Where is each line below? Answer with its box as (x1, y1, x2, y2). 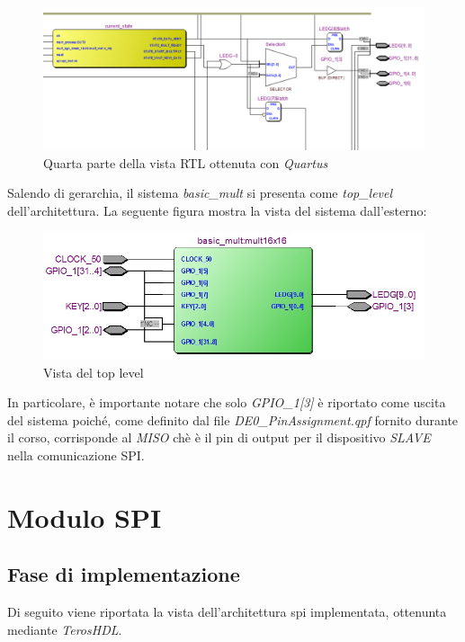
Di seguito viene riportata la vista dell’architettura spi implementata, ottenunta (7, 602, 447, 621)
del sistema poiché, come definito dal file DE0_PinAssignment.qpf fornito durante (7, 410, 459, 429)
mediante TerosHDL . (7, 620, 122, 638)
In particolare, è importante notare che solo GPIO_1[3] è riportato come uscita (7, 393, 446, 412)
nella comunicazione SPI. (7, 446, 145, 465)
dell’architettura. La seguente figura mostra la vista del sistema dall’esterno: (7, 201, 427, 219)
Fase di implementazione (7, 560, 240, 588)
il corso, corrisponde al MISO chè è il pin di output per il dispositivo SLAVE (7, 428, 431, 447)
